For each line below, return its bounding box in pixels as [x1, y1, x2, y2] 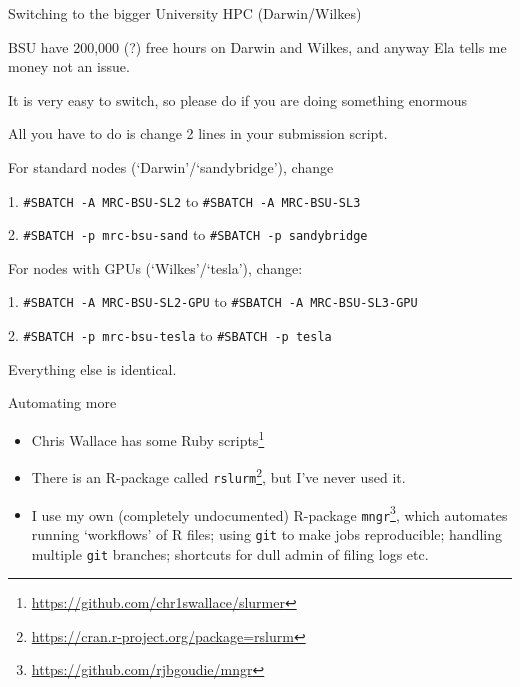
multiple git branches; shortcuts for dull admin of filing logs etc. [31, 543, 429, 564]
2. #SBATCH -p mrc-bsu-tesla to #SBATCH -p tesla [8, 325, 332, 346]
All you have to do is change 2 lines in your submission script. [8, 123, 388, 144]
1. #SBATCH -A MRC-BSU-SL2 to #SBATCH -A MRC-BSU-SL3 [8, 190, 361, 211]
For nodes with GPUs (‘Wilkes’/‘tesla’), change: [8, 257, 303, 278]
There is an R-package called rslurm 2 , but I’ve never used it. [31, 464, 406, 487]
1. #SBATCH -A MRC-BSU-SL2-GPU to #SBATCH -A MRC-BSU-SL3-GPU [8, 291, 418, 312]
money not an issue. [8, 56, 130, 77]
